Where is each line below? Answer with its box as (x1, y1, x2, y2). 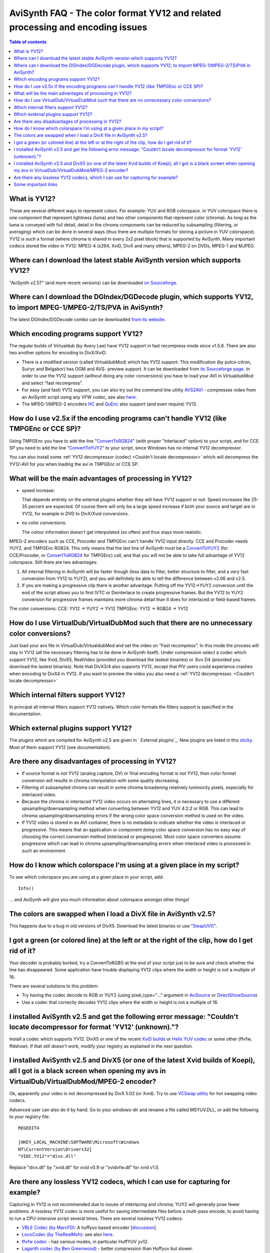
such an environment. (21, 848, 67, 854)
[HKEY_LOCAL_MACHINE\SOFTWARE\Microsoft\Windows (18, 1139, 139, 1145)
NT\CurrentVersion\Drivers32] (18, 1146, 92, 1152)
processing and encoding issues (9, 22, 147, 33)
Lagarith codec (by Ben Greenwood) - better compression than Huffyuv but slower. (21, 1245, 193, 1251)
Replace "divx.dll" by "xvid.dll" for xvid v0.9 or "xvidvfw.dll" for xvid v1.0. (9, 1164, 160, 1170)
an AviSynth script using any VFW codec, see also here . (21, 394, 137, 400)
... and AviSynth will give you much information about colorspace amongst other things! (9, 897, 189, 903)
